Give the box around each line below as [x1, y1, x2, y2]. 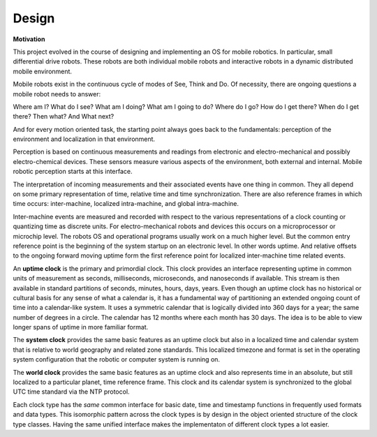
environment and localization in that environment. [13, 135, 156, 143]
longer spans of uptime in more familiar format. [13, 323, 149, 332]
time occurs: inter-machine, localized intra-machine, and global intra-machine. [13, 200, 239, 208]
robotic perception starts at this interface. [13, 168, 133, 176]
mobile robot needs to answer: [13, 89, 101, 98]
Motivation [13, 35, 45, 43]
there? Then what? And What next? [13, 112, 114, 121]
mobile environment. [13, 67, 73, 75]
